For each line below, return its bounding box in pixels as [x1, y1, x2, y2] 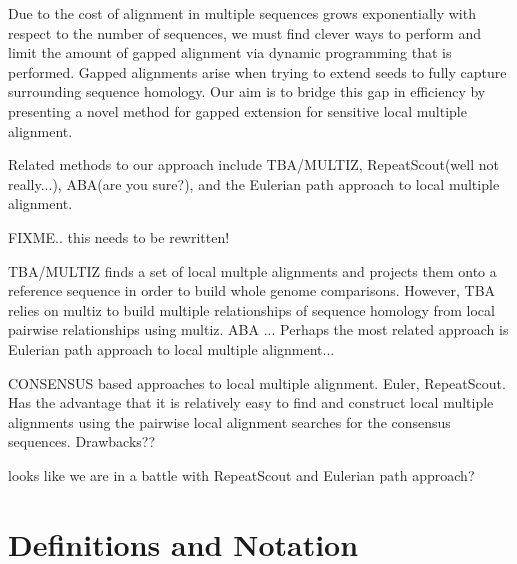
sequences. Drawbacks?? [8, 431, 156, 452]
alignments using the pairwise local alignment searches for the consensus [8, 411, 451, 432]
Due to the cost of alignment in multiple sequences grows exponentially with [8, 3, 476, 23]
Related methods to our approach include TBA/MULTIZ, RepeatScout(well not [8, 154, 499, 175]
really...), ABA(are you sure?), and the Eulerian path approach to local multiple [8, 173, 500, 194]
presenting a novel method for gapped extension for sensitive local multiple [8, 100, 467, 121]
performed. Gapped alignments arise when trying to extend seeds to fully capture [8, 61, 507, 82]
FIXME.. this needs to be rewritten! [8, 226, 230, 247]
